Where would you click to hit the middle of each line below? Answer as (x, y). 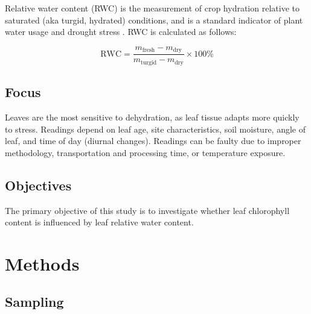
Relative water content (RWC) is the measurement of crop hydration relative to (152, 8)
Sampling (34, 302)
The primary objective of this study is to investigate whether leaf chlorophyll (147, 210)
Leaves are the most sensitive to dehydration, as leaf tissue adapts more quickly (152, 117)
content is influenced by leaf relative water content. (99, 222)
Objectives (38, 185)
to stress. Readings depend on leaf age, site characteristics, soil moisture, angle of (155, 129)
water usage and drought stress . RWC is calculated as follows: (121, 32)
